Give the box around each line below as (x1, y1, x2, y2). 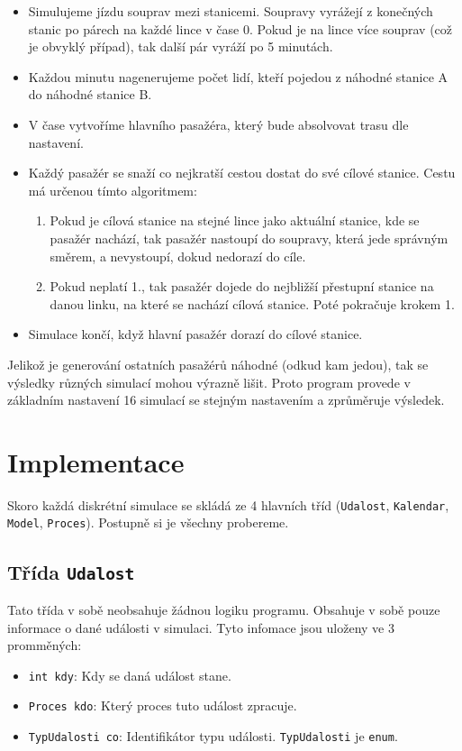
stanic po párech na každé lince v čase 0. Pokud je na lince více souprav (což (28, 19, 453, 38)
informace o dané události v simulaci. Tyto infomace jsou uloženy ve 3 (7, 618, 394, 637)
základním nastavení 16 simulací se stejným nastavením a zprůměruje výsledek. (7, 390, 445, 409)
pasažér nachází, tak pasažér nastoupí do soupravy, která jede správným (50, 228, 448, 247)
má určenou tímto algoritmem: (28, 180, 197, 199)
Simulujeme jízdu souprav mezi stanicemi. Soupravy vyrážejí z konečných (28, 2, 433, 20)
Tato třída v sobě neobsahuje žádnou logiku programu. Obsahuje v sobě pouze (7, 600, 440, 618)
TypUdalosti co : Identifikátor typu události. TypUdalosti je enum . (28, 727, 398, 745)
